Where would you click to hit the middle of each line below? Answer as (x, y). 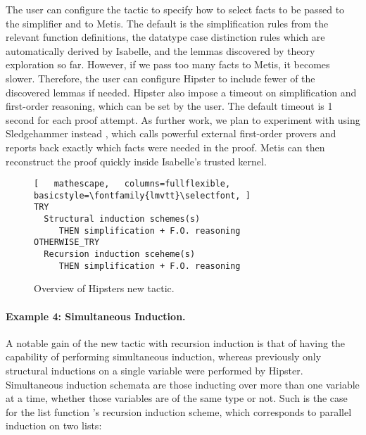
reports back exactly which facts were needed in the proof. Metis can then (165, 147)
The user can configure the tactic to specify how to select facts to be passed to (175, 9)
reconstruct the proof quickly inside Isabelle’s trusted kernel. (136, 161)
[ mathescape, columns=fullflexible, (132, 184)
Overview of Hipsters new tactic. (104, 288)
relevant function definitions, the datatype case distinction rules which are (165, 37)
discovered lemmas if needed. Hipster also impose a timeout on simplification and (181, 92)
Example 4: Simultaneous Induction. (96, 316)
